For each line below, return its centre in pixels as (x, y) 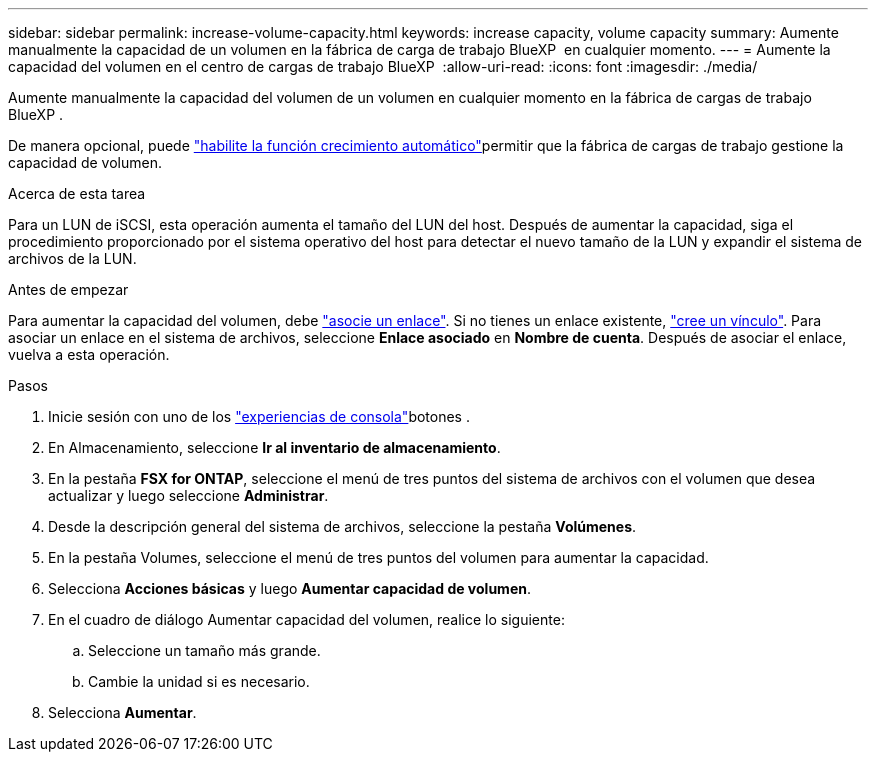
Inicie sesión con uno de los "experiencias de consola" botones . (259, 416)
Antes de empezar (68, 289)
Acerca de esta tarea (77, 193)
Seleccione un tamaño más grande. (204, 650)
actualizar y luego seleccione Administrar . (188, 495)
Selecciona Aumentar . (122, 712)
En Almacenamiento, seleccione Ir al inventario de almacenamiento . (274, 447)
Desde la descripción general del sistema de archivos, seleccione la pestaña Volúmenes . (342, 526)
